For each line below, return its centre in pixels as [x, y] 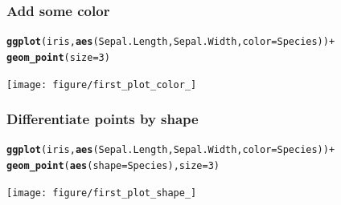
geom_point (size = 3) [58, 57]
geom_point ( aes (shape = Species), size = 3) [113, 166]
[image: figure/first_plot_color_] [102, 84]
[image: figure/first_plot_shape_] [102, 193]
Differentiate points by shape [103, 119]
